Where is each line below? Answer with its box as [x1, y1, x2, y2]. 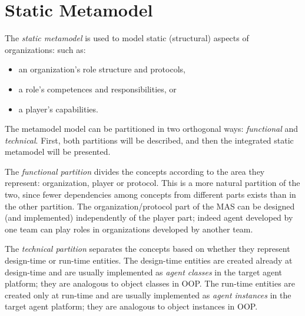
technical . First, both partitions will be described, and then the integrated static [5, 134, 294, 146]
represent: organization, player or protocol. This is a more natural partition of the [5, 177, 300, 189]
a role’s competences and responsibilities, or [18, 82, 177, 95]
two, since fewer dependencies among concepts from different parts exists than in [5, 188, 296, 201]
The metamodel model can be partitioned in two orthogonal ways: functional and [5, 122, 299, 135]
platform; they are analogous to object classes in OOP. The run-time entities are [5, 277, 296, 290]
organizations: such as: [5, 43, 86, 55]
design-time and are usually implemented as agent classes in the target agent [5, 265, 283, 278]
